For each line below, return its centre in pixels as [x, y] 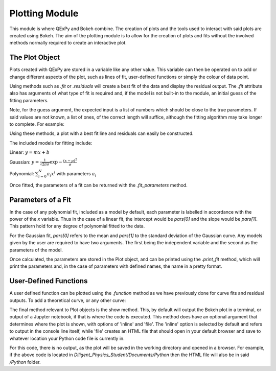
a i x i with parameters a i [72, 174]
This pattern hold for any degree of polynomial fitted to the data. [77, 226]
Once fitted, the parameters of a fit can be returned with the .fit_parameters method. [98, 185]
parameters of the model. [36, 250]
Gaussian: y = [24, 162]
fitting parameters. [29, 100]
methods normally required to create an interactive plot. [68, 43]
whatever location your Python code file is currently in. [67, 338]
